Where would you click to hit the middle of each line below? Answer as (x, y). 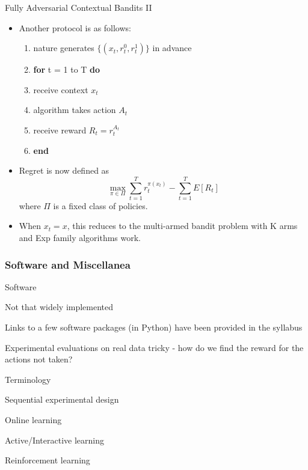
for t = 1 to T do (67, 69)
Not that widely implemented (59, 307)
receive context (61, 89)
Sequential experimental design (62, 399)
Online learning (33, 420)
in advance (172, 48)
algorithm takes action (75, 110)
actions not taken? (39, 359)
